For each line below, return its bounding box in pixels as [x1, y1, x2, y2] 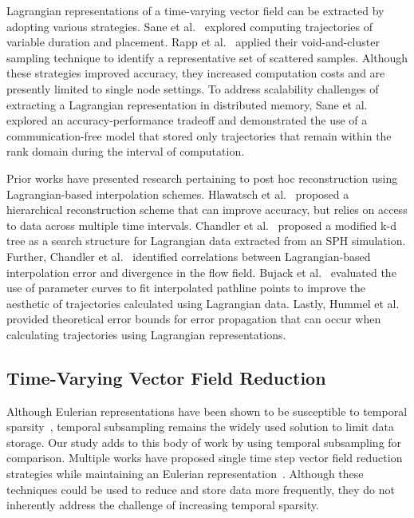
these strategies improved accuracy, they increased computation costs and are [6, 65, 385, 81]
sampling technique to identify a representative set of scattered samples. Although [6, 49, 408, 65]
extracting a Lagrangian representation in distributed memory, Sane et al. [6, 96, 368, 113]
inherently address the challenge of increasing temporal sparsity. [6, 496, 319, 513]
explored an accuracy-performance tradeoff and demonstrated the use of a [6, 112, 368, 129]
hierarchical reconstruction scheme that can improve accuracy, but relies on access [6, 201, 408, 218]
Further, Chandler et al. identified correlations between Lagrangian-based [6, 247, 371, 264]
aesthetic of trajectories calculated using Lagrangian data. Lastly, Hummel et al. [6, 295, 400, 311]
